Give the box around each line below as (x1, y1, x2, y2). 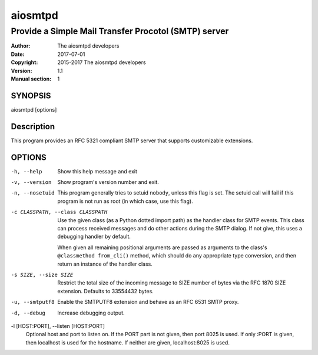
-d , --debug (11, 309, 45, 316)
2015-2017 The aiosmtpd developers (57, 59, 147, 66)
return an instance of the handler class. (57, 260, 153, 267)
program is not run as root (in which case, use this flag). (57, 197, 194, 205)
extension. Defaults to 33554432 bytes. (57, 287, 154, 294)
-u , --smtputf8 (11, 299, 55, 306)
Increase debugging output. (57, 309, 125, 316)
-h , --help (11, 168, 42, 175)
